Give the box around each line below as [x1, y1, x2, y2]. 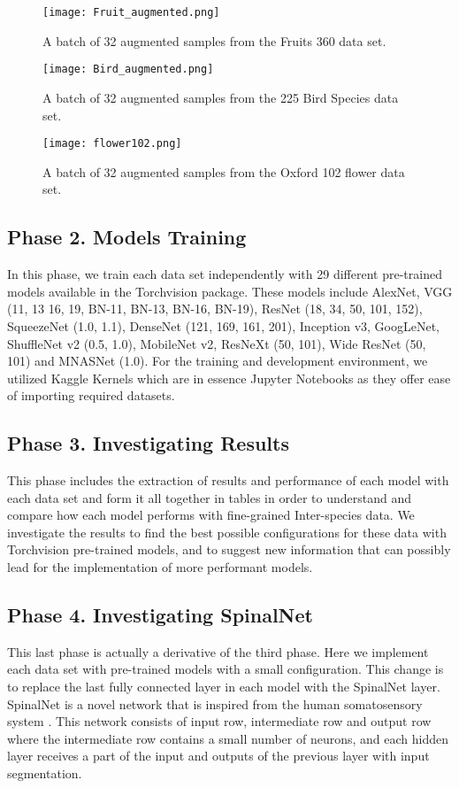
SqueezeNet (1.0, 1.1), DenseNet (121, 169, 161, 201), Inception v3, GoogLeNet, [7, 316, 440, 335]
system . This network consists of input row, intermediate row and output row [7, 712, 432, 730]
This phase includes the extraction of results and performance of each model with [7, 471, 449, 490]
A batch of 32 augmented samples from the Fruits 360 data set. [42, 31, 386, 50]
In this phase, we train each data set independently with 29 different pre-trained [7, 265, 442, 283]
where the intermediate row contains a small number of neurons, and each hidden [7, 729, 448, 747]
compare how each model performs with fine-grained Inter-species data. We [7, 506, 415, 524]
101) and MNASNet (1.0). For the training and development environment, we [7, 352, 428, 370]
